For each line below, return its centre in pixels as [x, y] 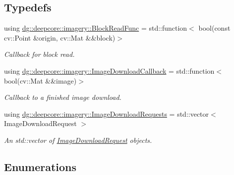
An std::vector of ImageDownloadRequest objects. [78, 140]
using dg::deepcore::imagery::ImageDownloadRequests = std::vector [107, 113]
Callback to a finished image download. [63, 97]
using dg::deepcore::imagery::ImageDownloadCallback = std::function [109, 70]
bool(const [214, 28]
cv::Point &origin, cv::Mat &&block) [60, 37]
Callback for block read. [39, 54]
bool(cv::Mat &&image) [40, 80]
